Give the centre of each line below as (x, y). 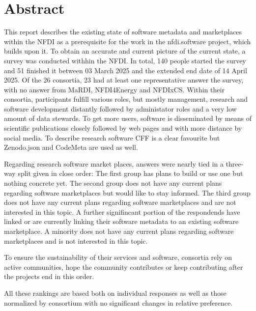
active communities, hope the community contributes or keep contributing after (124, 267)
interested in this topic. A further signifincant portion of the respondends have (122, 212)
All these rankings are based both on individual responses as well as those (115, 293)
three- (235, 163)
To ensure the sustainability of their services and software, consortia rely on (118, 257)
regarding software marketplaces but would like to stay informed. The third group (127, 192)
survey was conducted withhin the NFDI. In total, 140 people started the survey (125, 60)
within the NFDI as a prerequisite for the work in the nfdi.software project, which (128, 41)
